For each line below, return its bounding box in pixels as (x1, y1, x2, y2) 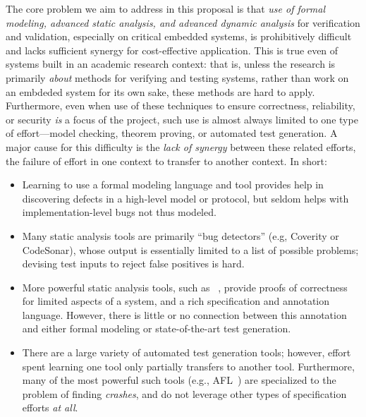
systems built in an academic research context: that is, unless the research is (6, 56, 336, 71)
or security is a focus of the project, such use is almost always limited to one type (6, 111, 358, 126)
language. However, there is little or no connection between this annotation (22, 307, 347, 322)
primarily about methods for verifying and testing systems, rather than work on (6, 70, 349, 85)
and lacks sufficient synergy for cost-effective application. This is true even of (6, 42, 338, 57)
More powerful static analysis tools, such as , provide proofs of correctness (22, 279, 348, 294)
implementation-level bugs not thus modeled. (22, 205, 216, 219)
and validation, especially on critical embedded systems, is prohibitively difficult (6, 29, 352, 44)
